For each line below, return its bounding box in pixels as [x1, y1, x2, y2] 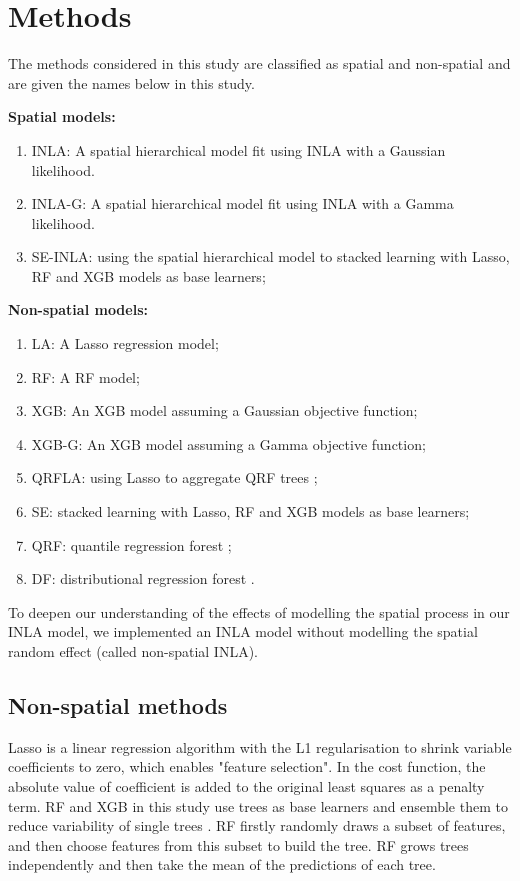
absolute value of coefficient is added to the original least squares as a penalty [8, 775, 485, 796]
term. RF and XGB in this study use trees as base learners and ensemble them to [8, 795, 508, 816]
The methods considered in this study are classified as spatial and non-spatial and [8, 53, 511, 74]
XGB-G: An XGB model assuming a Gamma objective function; [31, 433, 426, 454]
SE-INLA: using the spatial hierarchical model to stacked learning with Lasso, [31, 246, 510, 267]
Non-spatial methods [8, 689, 228, 720]
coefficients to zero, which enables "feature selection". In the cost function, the [8, 756, 486, 777]
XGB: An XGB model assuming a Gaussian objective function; [31, 400, 418, 421]
